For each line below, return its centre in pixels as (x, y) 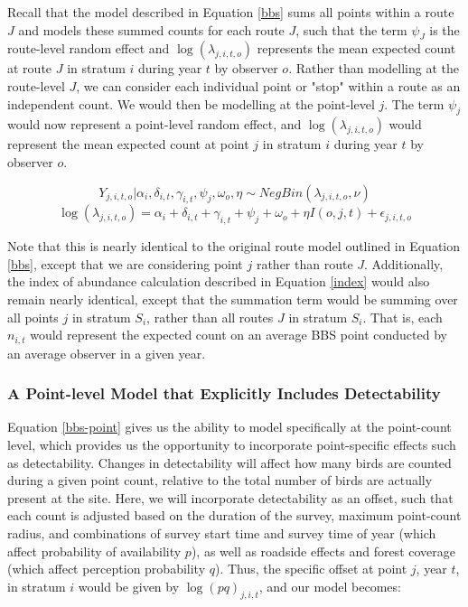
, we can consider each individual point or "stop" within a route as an (268, 85)
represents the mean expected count (356, 48)
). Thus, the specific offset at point (311, 569)
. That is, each (402, 317)
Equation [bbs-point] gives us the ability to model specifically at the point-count (229, 427)
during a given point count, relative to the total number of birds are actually (220, 480)
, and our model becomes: (330, 586)
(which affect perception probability (107, 569)
